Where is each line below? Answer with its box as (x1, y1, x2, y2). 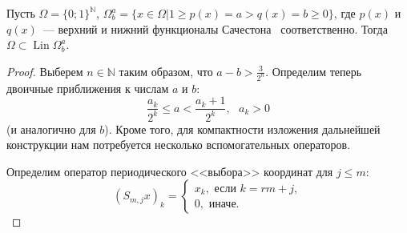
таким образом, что (119, 62, 213, 79)
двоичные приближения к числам (6, 79, 169, 96)
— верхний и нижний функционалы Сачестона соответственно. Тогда (42, 20, 388, 37)
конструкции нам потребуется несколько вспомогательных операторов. (6, 136, 351, 153)
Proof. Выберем (6, 62, 83, 79)
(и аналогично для (6, 120, 96, 137)
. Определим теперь (265, 62, 362, 79)
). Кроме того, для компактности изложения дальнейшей (104, 120, 381, 137)
